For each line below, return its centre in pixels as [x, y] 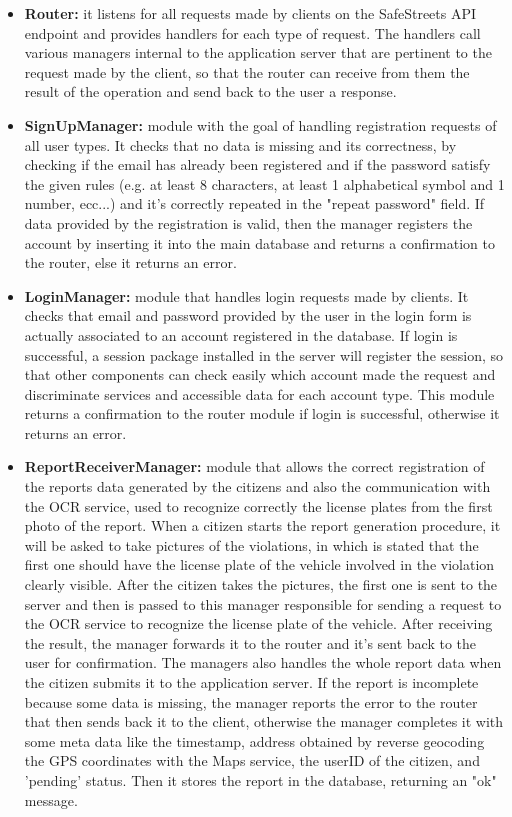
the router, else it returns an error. [130, 262]
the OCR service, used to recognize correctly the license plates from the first [258, 505]
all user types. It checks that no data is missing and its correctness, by [240, 144]
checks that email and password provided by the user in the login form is [248, 315]
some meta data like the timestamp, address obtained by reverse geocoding [254, 740]
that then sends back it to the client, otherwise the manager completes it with [264, 721]
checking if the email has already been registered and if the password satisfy [257, 164]
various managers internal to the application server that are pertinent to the [258, 52]
